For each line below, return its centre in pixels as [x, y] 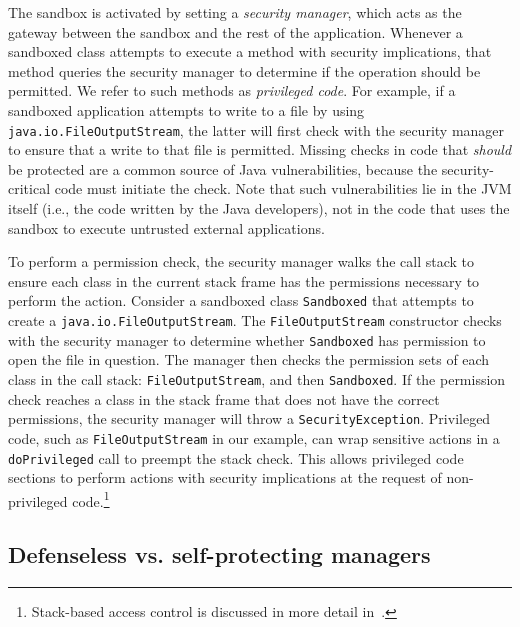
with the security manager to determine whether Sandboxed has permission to [247, 339]
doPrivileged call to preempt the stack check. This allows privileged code [236, 457]
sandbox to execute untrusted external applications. [166, 227]
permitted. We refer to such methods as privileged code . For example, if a [232, 90]
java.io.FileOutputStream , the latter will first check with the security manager [256, 129]
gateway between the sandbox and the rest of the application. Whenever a [235, 31]
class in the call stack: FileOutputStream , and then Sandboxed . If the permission [257, 378]
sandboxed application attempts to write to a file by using [186, 109]
